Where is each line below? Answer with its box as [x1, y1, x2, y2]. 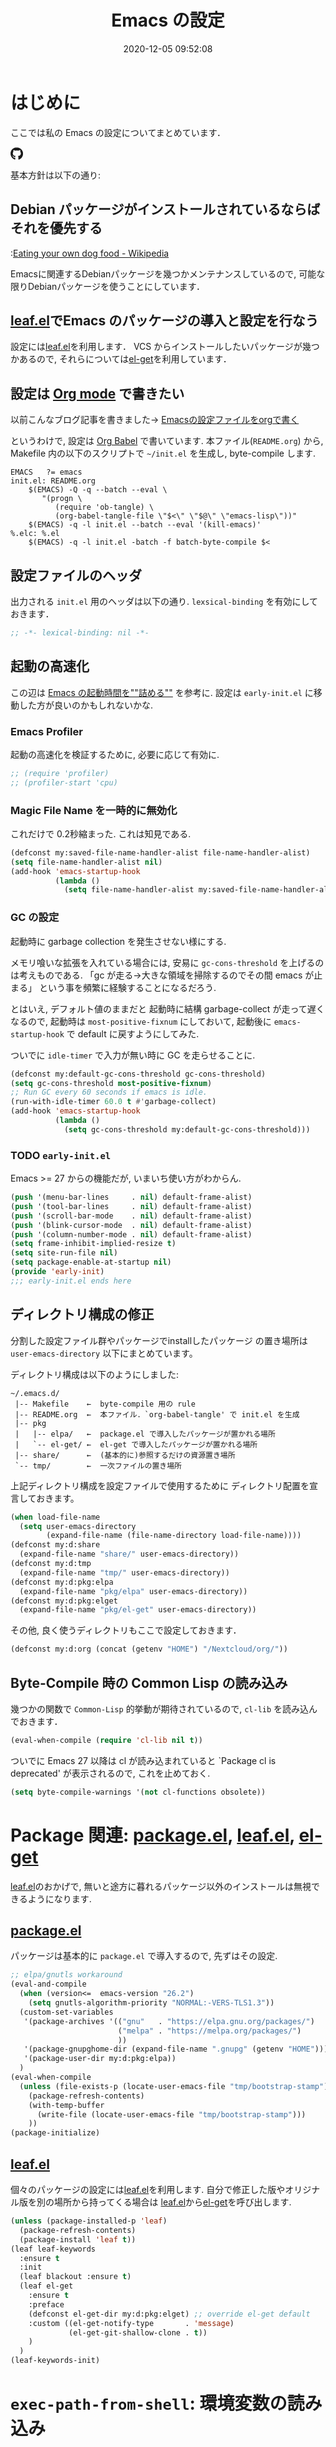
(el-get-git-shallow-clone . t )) [68, 2327, 208, 2338]
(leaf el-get [19, 2281, 74, 2291]
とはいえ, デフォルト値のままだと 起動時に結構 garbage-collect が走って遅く [10, 1002, 325, 1015]
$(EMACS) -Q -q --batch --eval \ [28, 485, 168, 495]
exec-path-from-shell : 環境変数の [10, 2392, 288, 2415]
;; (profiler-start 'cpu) [10, 777, 118, 788]
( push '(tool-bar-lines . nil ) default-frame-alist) [10, 1201, 253, 1211]
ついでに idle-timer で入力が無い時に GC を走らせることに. [10, 1049, 256, 1061]
